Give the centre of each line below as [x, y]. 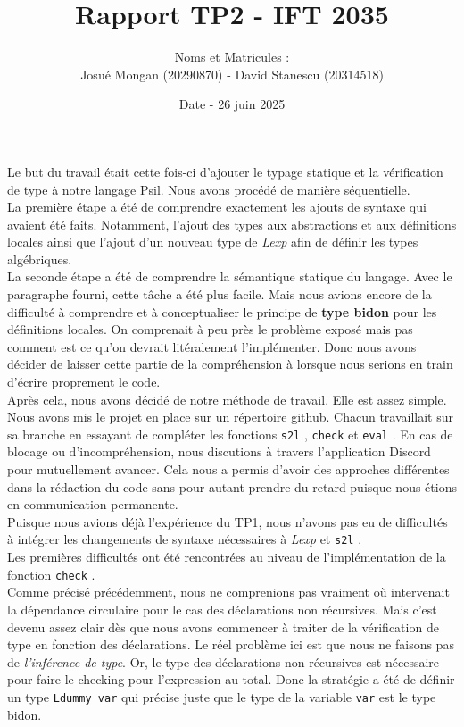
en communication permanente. [93, 504]
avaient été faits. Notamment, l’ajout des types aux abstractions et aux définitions [232, 224]
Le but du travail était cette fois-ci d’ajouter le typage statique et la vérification [225, 171]
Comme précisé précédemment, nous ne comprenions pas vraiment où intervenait [228, 592]
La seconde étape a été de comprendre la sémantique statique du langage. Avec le [230, 276]
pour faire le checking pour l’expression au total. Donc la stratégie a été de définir [231, 679]
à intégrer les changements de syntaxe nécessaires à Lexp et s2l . [185, 539]
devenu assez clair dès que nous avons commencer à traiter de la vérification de [223, 627]
